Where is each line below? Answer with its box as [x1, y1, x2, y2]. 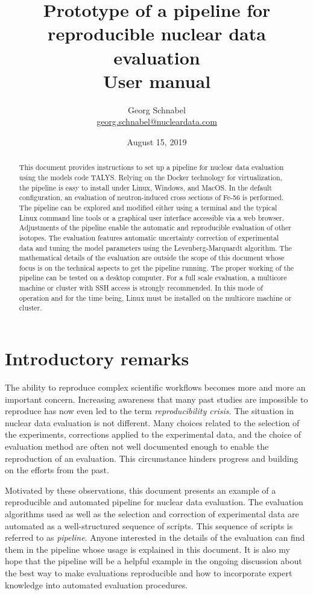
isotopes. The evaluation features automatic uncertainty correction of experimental [19, 232, 279, 242]
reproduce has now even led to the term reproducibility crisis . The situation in [5, 405, 294, 417]
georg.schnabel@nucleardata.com [96, 115, 217, 128]
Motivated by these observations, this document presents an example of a [5, 483, 276, 496]
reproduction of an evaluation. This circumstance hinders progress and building [5, 452, 299, 464]
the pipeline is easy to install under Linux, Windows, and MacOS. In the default [19, 182, 272, 192]
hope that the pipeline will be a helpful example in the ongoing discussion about [5, 555, 302, 567]
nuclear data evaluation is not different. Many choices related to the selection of [5, 416, 300, 429]
